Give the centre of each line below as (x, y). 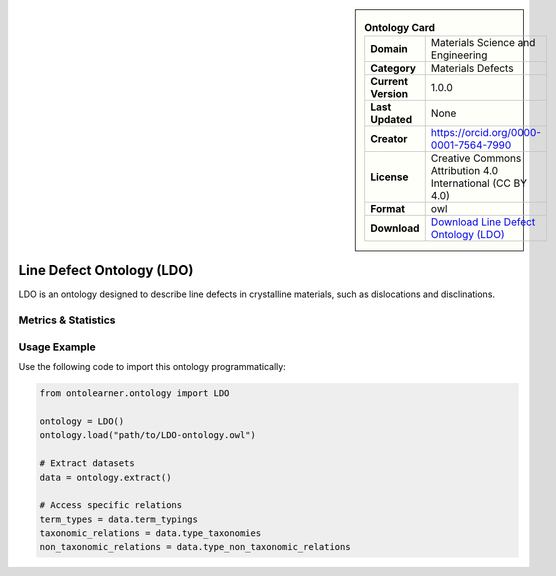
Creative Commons (476, 158)
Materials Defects (472, 68)
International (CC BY (479, 183)
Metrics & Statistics (67, 320)
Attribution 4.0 (464, 171)
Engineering (459, 55)
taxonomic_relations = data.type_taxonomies (150, 533)
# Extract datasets (87, 463)
